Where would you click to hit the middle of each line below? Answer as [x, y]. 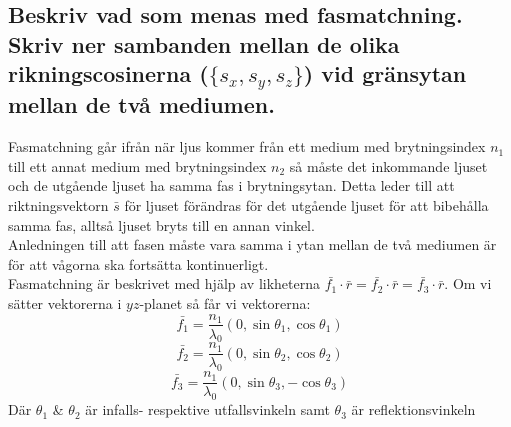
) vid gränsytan [385, 73]
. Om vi [468, 283]
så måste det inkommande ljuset [388, 165]
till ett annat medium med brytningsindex [137, 165]
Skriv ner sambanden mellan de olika [204, 43]
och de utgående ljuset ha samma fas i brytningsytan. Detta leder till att [231, 185]
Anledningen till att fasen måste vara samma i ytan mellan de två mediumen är [252, 244]
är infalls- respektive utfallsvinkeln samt [207, 409]
